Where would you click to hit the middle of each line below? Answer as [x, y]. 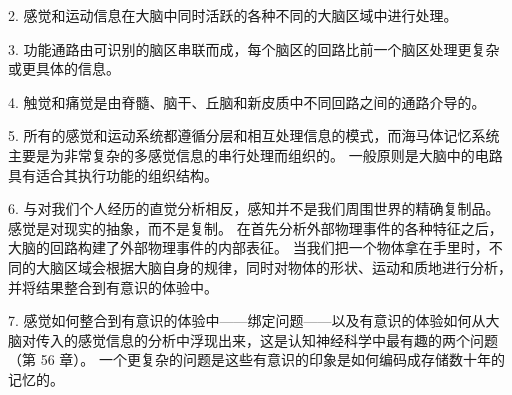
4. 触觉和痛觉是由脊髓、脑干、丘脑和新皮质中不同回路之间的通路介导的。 [247, 101]
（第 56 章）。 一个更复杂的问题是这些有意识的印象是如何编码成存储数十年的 [256, 359]
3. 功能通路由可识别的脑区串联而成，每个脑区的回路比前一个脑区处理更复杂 [254, 48]
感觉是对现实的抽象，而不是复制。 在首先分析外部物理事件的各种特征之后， [255, 227]
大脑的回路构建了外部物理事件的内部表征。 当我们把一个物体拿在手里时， [248, 247]
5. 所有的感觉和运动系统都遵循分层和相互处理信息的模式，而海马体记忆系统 [254, 135]
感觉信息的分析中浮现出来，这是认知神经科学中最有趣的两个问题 [287, 339]
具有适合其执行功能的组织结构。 [113, 174]
